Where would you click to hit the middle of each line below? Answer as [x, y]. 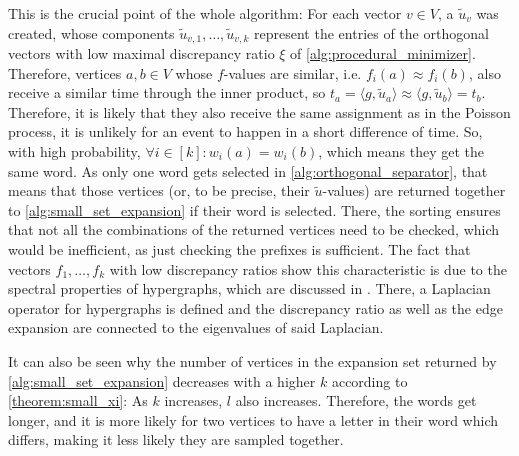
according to [369, 380]
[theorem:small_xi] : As [78, 400]
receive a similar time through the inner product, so [167, 92]
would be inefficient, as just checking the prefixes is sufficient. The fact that [239, 248]
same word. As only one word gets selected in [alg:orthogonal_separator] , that [248, 170]
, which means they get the [401, 151]
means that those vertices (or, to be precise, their [159, 190]
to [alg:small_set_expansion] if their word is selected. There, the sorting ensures [254, 209]
